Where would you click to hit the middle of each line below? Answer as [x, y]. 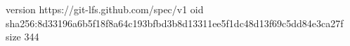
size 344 [22, 37]
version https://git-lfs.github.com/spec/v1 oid [105, 9]
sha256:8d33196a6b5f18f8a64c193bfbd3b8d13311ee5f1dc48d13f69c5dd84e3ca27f [175, 23]
